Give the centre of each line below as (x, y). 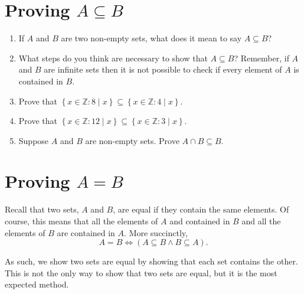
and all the (261, 221)
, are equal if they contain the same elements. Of (201, 209)
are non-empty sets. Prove (132, 140)
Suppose (34, 140)
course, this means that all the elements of (81, 221)
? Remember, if (261, 58)
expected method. (37, 284)
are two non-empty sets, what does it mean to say (151, 38)
